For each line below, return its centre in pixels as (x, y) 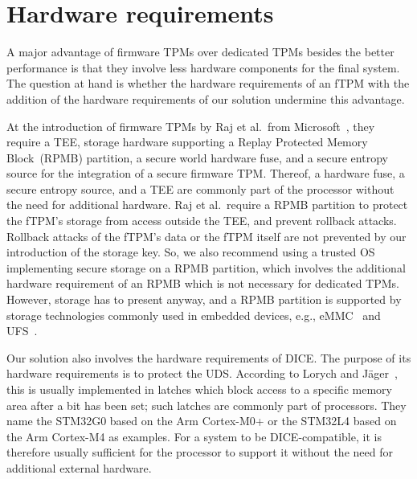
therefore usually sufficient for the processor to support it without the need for (200, 452)
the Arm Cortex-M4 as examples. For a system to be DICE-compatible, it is (194, 436)
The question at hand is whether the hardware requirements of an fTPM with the (208, 83)
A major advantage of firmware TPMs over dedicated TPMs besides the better (200, 52)
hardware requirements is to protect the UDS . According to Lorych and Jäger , (202, 373)
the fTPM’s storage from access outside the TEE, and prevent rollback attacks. (202, 221)
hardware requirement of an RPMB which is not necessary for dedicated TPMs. (203, 283)
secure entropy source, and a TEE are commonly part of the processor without (200, 188)
